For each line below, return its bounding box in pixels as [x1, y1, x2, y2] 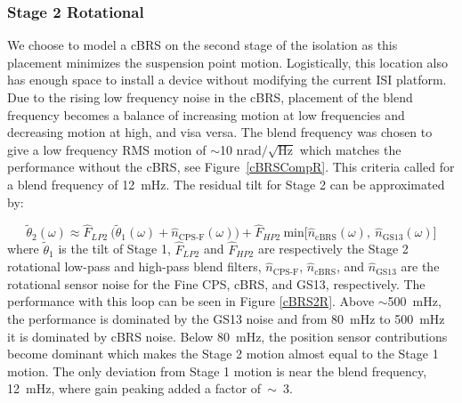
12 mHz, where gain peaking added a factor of [7, 379, 262, 398]
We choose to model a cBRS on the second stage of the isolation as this [7, 36, 398, 54]
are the [401, 257, 440, 276]
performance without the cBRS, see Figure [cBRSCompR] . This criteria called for [7, 157, 455, 176]
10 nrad [219, 140, 262, 158]
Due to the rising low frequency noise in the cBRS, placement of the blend [7, 88, 413, 106]
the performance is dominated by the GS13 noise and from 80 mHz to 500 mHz [7, 309, 445, 327]
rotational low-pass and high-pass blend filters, [7, 257, 262, 276]
